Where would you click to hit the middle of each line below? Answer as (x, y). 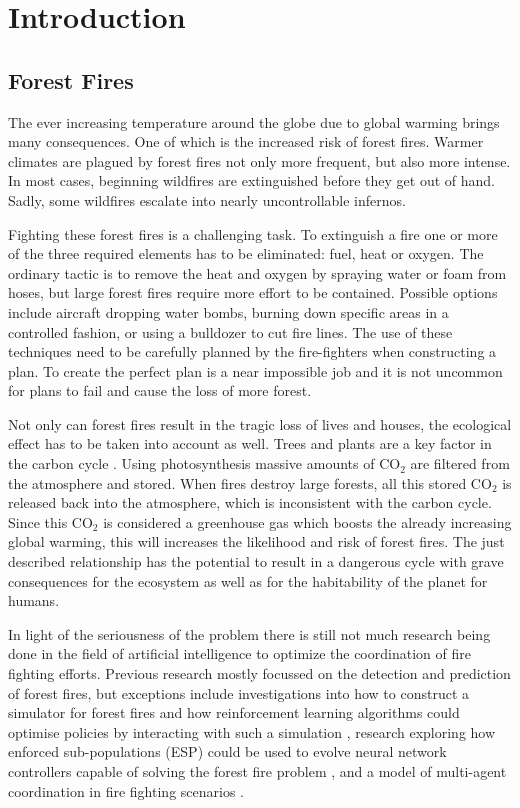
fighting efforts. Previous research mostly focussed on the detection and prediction (259, 673)
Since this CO (50, 521)
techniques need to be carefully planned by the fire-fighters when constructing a (252, 351)
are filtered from (460, 463)
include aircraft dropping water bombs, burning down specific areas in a (228, 311)
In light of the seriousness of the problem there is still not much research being (249, 633)
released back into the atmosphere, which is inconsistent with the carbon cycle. (250, 502)
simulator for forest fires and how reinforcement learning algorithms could (234, 712)
